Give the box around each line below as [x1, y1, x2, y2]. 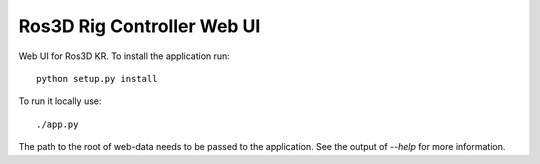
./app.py [36, 118, 79, 130]
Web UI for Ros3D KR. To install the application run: [18, 50, 230, 62]
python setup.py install [36, 73, 158, 84]
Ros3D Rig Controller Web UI [18, 15, 261, 37]
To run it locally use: [18, 95, 102, 107]
